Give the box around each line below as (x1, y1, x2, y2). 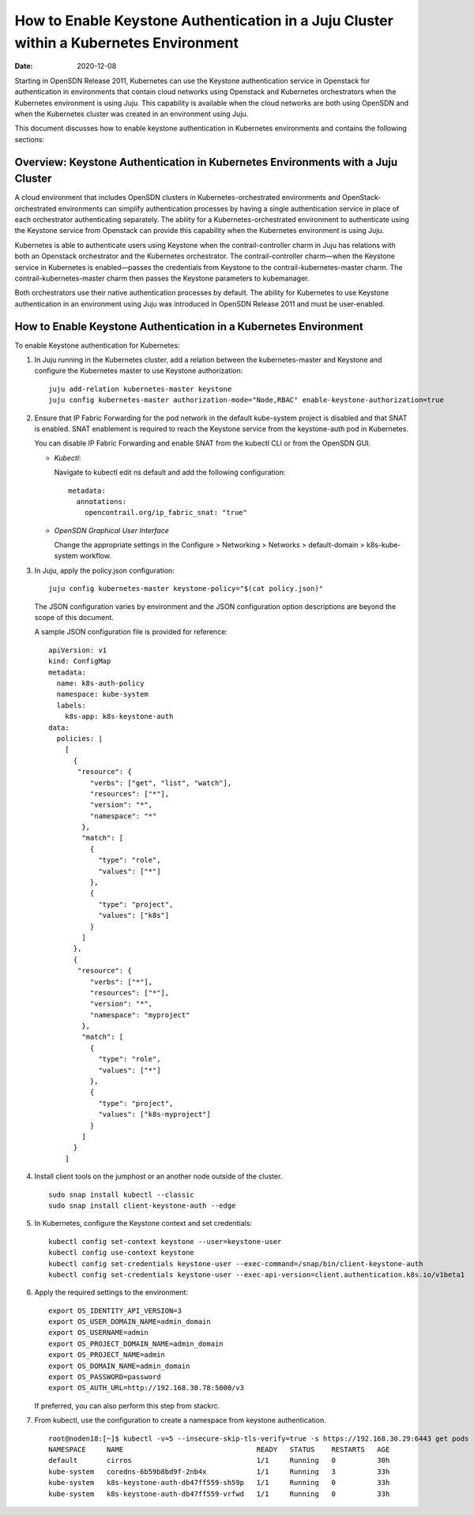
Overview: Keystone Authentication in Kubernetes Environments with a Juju (14, 155, 398, 169)
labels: (56, 701, 86, 710)
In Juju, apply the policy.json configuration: (34, 566, 175, 575)
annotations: (76, 497, 127, 506)
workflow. (79, 551, 112, 561)
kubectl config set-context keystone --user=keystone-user (48, 1237, 282, 1246)
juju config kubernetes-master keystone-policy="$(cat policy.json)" (48, 585, 324, 593)
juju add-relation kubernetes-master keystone (48, 384, 232, 393)
